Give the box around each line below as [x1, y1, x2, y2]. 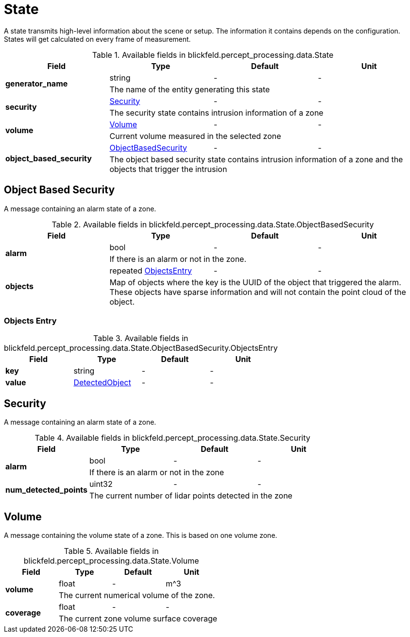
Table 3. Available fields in [93, 333, 188, 344]
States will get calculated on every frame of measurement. [4, 34, 191, 43]
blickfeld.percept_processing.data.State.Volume [23, 556, 199, 566]
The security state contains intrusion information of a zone [109, 107, 324, 118]
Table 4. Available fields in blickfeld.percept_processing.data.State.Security [34, 433, 310, 443]
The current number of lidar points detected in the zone [89, 491, 292, 501]
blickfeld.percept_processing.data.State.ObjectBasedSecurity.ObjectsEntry [4, 343, 278, 353]
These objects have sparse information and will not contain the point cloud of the [109, 287, 406, 297]
